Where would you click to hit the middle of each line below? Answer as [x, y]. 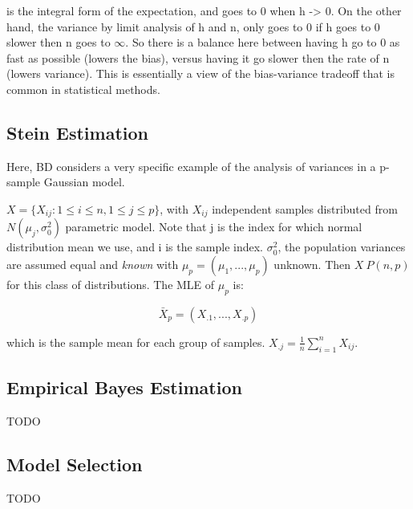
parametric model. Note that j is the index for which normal [214, 227]
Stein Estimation [77, 132]
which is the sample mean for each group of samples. [136, 342]
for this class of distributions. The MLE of [111, 284]
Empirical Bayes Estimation [124, 387]
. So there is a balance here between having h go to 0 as [263, 42]
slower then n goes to [59, 42]
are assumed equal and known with [93, 264]
